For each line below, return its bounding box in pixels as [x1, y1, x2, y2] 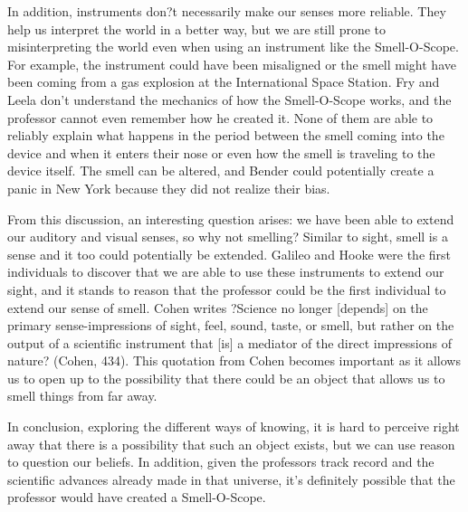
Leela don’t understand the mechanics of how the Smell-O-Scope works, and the [7, 90, 452, 109]
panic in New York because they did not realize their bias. [7, 178, 330, 197]
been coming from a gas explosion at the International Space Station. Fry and [7, 72, 440, 91]
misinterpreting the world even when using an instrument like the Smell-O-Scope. [7, 37, 459, 56]
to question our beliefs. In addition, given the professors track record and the [7, 452, 435, 471]
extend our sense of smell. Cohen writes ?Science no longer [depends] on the [7, 298, 428, 317]
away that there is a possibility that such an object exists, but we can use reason [7, 434, 455, 453]
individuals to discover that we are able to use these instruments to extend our [7, 262, 444, 281]
